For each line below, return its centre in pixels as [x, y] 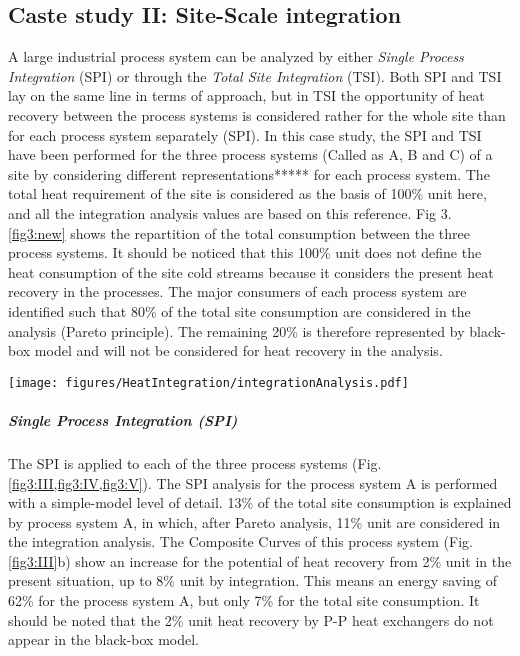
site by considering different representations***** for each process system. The [249, 173]
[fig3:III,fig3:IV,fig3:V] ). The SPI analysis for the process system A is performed [253, 482]
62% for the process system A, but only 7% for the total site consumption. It [244, 600]
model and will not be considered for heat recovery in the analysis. [238, 350]
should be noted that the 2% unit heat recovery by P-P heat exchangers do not [251, 619]
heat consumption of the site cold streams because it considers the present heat [251, 271]
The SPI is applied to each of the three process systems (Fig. [195, 462]
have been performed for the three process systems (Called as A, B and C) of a [250, 154]
